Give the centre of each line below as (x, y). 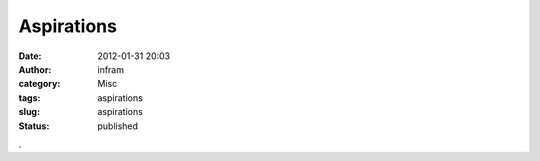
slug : (29, 112)
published (118, 126)
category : (39, 84)
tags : (29, 97)
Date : (30, 56)
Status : (34, 126)
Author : (35, 69)
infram (111, 69)
